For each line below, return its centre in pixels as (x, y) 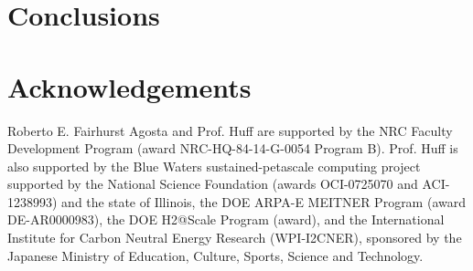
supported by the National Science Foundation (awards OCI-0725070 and (213, 184)
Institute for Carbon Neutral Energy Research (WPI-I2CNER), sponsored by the (235, 238)
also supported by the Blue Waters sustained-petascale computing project (214, 166)
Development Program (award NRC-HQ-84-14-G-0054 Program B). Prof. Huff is (233, 148)
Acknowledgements (129, 86)
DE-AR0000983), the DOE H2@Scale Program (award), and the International (226, 219)
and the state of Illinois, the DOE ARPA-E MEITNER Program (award (263, 201)
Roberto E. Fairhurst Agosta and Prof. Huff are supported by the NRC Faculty (230, 130)
